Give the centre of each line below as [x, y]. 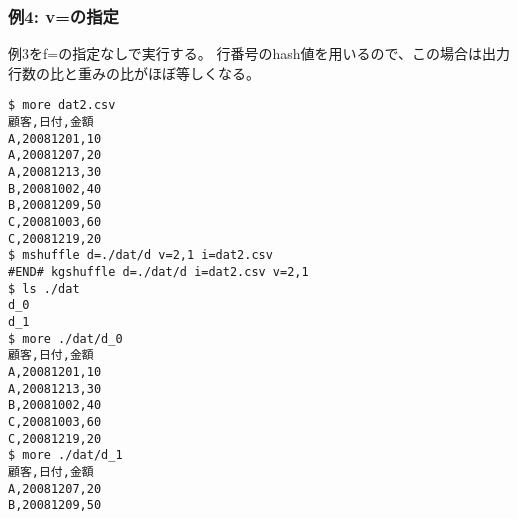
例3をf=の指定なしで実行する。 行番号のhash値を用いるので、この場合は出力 [259, 53]
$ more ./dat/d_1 [65, 455]
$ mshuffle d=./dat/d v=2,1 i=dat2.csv [140, 255]
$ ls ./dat [44, 288]
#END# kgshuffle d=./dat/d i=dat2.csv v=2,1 [158, 271]
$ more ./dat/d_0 [65, 338]
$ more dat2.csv [62, 105]
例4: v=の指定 [63, 15]
